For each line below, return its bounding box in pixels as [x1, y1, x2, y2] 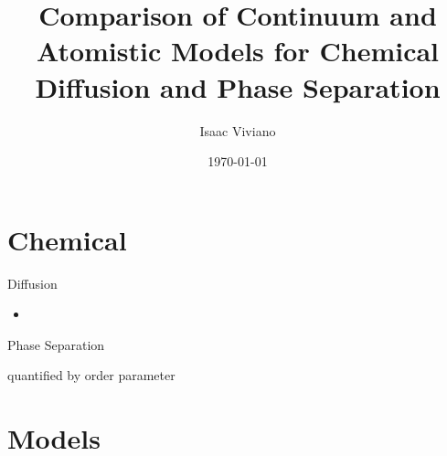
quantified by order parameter [7, 366, 176, 385]
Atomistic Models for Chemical [36, 32, 440, 69]
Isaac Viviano [199, 121, 276, 140]
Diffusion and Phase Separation [35, 68, 441, 105]
